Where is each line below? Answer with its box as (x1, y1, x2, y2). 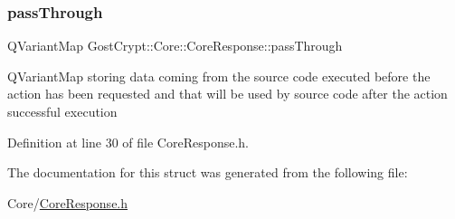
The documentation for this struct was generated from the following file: (7, 163, 408, 182)
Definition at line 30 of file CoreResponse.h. (7, 132, 249, 151)
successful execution (7, 102, 118, 120)
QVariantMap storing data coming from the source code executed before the (7, 66, 431, 85)
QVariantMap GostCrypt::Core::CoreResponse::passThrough (7, 36, 343, 55)
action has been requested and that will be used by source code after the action (7, 84, 448, 103)
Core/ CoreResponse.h (7, 193, 128, 212)
